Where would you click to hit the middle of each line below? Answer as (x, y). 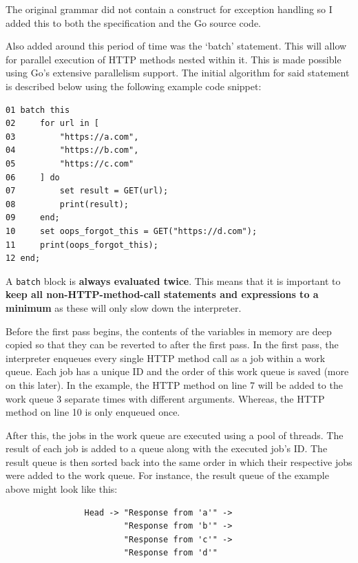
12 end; (23, 258)
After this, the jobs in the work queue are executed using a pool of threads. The (175, 435)
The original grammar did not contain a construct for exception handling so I (169, 9)
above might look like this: (62, 489)
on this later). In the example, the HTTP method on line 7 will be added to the (174, 384)
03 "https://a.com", (72, 137)
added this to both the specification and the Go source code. (133, 22)
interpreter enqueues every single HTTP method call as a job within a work (166, 358)
